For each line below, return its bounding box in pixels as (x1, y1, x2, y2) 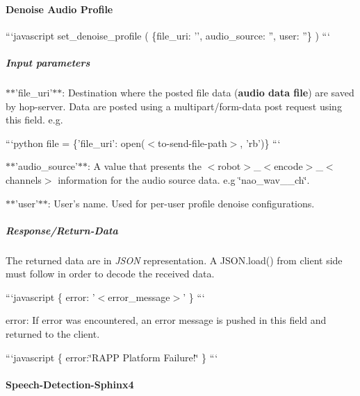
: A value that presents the (87, 159, 202, 173)
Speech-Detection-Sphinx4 (6, 377, 134, 391)
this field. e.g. (6, 112, 63, 127)
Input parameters (6, 55, 90, 69)
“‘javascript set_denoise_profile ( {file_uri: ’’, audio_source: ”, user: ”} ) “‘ (6, 28, 330, 42)
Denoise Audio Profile (6, 1, 113, 16)
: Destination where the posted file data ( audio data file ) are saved (62, 85, 354, 99)
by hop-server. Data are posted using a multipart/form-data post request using (6, 98, 342, 113)
